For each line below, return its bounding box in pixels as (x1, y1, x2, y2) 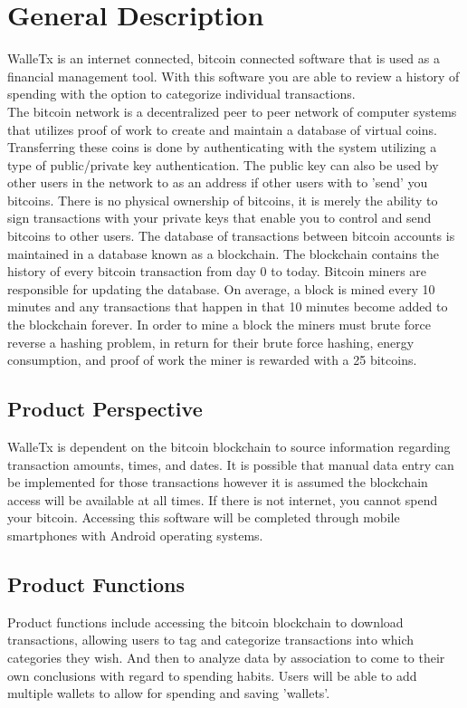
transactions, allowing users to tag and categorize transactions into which (7, 630, 414, 649)
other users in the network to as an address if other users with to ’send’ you (7, 173, 428, 192)
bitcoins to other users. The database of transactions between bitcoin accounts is (7, 226, 455, 245)
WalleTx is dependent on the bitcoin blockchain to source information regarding (7, 437, 451, 456)
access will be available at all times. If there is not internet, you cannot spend (7, 490, 438, 509)
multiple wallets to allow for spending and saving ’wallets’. (7, 684, 330, 703)
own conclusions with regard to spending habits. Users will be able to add (7, 665, 417, 684)
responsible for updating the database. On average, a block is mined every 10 (7, 279, 435, 298)
